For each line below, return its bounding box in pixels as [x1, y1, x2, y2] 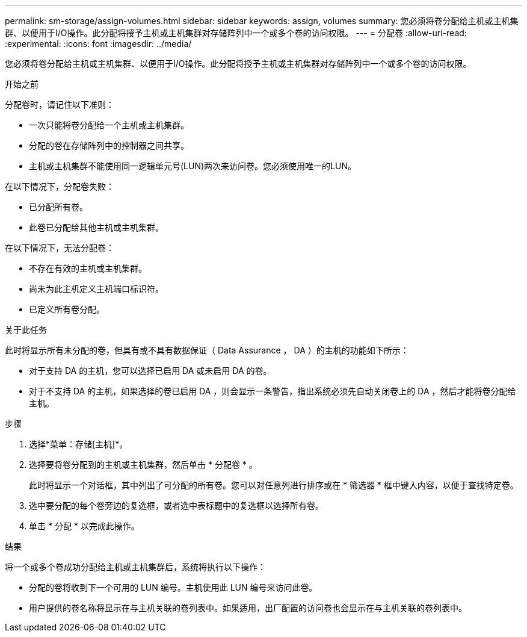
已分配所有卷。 [29, 202, 88, 212]
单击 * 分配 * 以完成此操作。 [29, 521, 140, 531]
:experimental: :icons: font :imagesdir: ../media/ [5, 39, 192, 49]
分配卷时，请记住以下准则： [5, 99, 114, 110]
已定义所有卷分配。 [29, 304, 105, 314]
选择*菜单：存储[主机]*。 [29, 439, 128, 449]
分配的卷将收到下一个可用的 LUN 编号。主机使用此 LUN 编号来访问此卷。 [29, 582, 318, 592]
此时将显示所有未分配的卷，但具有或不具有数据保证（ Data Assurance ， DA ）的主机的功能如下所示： [5, 345, 409, 355]
